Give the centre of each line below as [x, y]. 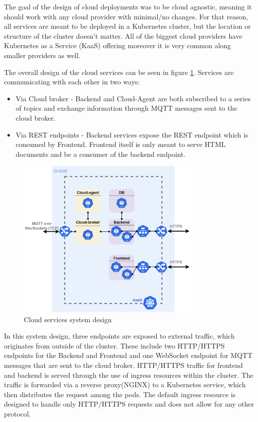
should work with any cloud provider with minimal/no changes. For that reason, [126, 16]
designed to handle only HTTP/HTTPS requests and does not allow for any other [129, 404]
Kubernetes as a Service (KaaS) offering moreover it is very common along [118, 45]
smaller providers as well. [42, 55]
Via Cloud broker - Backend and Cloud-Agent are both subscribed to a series [133, 98]
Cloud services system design [68, 319]
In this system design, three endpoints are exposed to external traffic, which [119, 336]
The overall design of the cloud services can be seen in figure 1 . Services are [119, 72]
